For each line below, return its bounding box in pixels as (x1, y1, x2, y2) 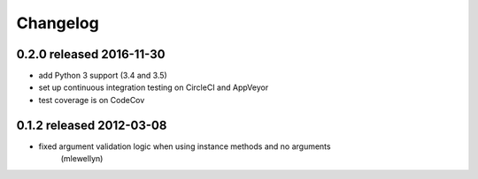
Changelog (16, 13, 99, 33)
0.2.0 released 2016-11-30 (16, 47, 166, 62)
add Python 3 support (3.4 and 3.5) (38, 71, 167, 81)
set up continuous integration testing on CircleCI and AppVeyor (38, 82, 269, 93)
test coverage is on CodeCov (38, 94, 145, 105)
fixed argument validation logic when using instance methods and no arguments (38, 141, 331, 152)
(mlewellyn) (60, 153, 104, 164)
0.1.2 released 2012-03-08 (16, 117, 167, 132)
